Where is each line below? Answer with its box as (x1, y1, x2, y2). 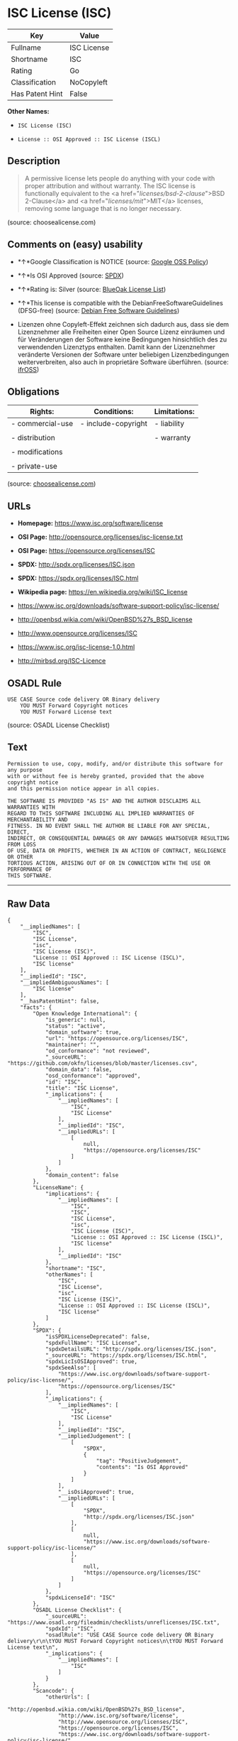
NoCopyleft (69, 77, 108, 87)
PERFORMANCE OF (7, 866, 52, 873)
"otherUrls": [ (45, 1693, 91, 1701)
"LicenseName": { (33, 1184, 84, 1191)
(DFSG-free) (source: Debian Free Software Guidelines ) (17, 306, 180, 315)
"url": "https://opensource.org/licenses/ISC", (45, 1035, 189, 1042)
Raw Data (7, 898, 51, 910)
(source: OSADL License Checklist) (7, 721, 110, 729)
